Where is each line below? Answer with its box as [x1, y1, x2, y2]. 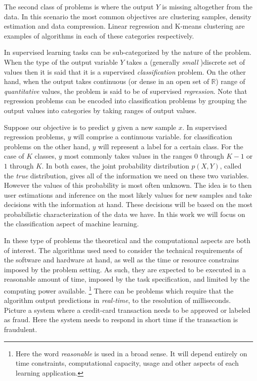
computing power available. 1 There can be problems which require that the [4, 284, 234, 296]
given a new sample [117, 122, 176, 132]
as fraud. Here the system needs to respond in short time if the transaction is [4, 314, 238, 325]
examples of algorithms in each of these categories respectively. [4, 30, 194, 41]
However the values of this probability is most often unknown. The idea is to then [4, 180, 252, 190]
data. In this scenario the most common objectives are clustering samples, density [4, 11, 252, 21]
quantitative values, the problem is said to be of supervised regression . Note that [4, 85, 247, 96]
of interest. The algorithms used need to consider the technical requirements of [4, 245, 242, 255]
